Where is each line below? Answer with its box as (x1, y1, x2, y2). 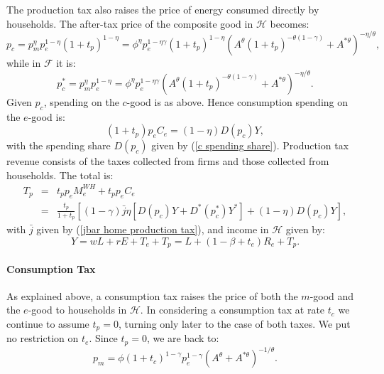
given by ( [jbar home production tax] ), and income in (36, 221, 269, 236)
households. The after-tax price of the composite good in (6, 16, 253, 31)
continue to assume (6, 316, 89, 331)
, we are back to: (146, 331, 219, 346)
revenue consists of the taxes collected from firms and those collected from (6, 154, 329, 169)
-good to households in (28, 302, 127, 317)
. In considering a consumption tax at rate (140, 302, 325, 317)
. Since (89, 331, 118, 346)
